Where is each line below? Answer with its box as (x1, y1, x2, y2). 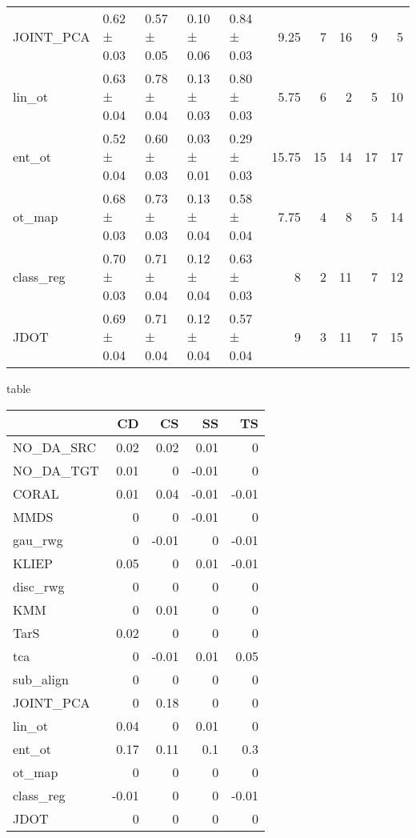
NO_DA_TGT (13, 460, 99, 479)
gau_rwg (13, 530, 63, 549)
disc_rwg (13, 576, 65, 595)
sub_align (13, 669, 69, 688)
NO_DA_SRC (13, 437, 97, 456)
